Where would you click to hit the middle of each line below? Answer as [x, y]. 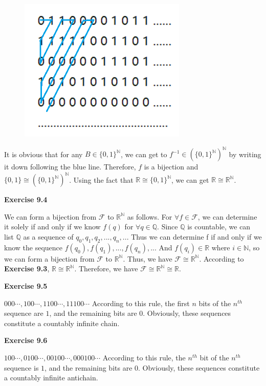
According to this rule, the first [141, 303]
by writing [245, 154]
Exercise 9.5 [26, 286]
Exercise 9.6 [26, 340]
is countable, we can [219, 227]
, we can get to [144, 154]
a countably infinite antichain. [51, 378]
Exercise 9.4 [26, 199]
